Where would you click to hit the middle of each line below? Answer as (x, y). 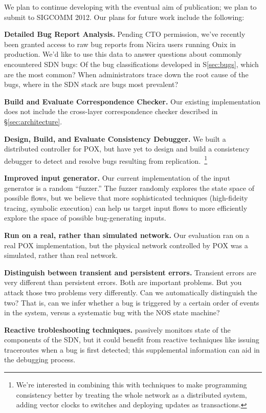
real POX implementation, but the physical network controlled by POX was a (126, 245)
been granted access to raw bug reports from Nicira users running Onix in (120, 44)
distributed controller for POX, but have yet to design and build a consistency (127, 149)
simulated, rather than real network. (61, 255)
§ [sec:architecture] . (33, 121)
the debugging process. (40, 360)
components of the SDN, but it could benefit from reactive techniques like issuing (132, 340)
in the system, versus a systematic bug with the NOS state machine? (112, 312)
